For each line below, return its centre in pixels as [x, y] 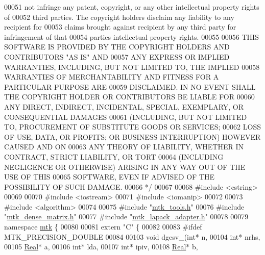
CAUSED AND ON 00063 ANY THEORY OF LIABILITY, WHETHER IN [124, 147]
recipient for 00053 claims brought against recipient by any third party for [120, 27]
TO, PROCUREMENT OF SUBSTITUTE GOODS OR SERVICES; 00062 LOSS [132, 127]
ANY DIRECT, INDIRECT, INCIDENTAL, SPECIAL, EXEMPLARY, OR [124, 106]
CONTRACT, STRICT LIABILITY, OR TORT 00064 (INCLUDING [114, 156]
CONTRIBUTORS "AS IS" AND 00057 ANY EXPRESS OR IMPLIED [117, 56]
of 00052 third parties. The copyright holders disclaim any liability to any [119, 17]
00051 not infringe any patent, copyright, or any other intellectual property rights [132, 7]
